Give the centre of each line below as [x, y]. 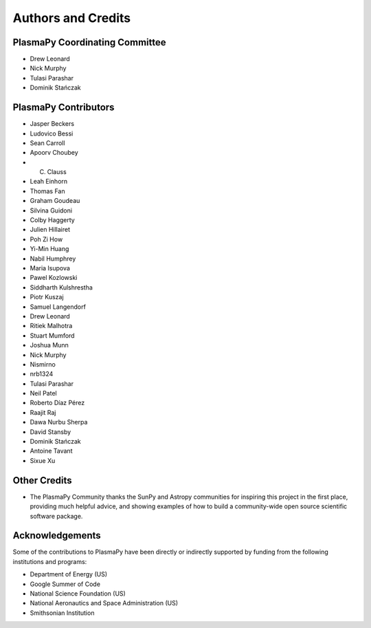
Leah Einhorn [49, 182]
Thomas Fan [47, 191]
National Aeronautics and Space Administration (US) [104, 603]
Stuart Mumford [52, 335]
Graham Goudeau [55, 201]
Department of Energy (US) [69, 574]
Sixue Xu [43, 460]
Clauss [57, 172]
